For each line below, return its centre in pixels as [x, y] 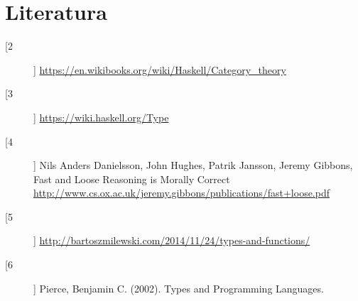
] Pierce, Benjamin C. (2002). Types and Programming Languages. [179, 288]
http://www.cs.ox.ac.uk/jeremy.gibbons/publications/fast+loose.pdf [182, 193]
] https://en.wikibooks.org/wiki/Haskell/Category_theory [160, 69]
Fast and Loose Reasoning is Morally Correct [132, 179]
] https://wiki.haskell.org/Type [101, 117]
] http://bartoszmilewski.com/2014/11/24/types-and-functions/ [172, 240]
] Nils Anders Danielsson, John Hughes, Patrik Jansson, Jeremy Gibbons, [193, 165]
